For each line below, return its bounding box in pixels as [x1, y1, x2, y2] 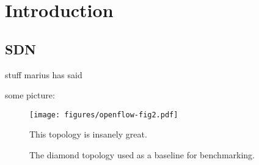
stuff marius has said [5, 68, 82, 81]
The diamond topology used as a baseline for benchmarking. [29, 148, 255, 161]
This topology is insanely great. [29, 128, 147, 141]
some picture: [5, 89, 55, 101]
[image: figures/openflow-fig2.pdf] [29, 110, 178, 119]
